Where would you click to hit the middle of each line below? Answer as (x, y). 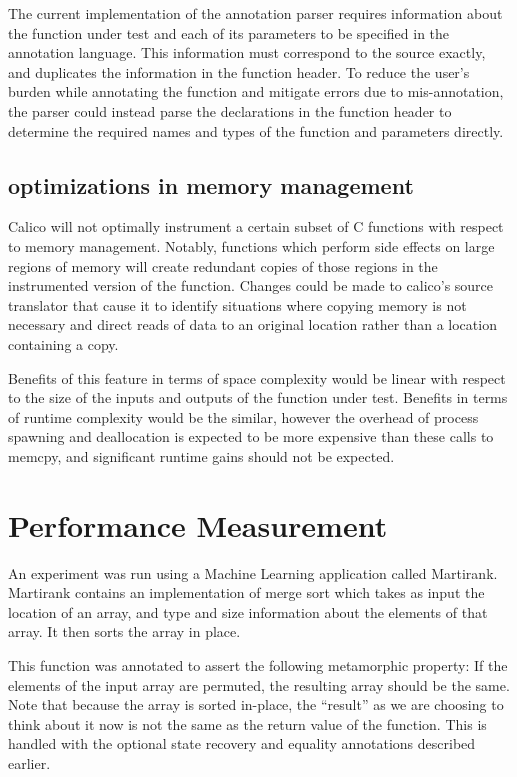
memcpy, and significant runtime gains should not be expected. (201, 455)
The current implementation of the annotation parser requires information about (255, 13)
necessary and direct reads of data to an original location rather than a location (252, 324)
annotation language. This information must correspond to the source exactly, (247, 52)
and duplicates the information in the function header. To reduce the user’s (239, 71)
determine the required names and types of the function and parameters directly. (256, 130)
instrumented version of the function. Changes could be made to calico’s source (251, 285)
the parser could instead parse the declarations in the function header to (230, 110)
